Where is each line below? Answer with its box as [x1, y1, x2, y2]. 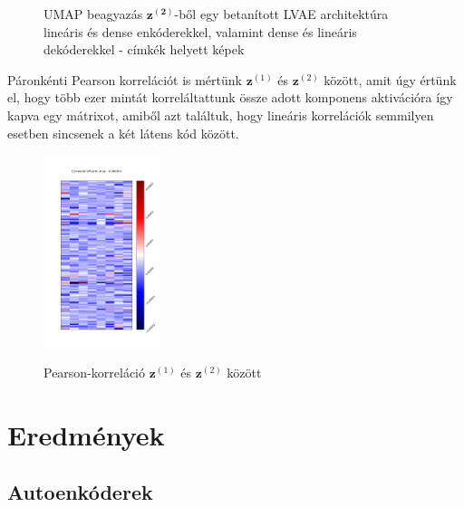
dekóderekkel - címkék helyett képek [43, 40, 245, 59]
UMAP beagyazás [43, 5, 143, 23]
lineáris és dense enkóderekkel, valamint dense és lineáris [43, 22, 357, 41]
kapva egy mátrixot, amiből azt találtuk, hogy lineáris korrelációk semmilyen [7, 105, 434, 124]
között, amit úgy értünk [324, 70, 457, 89]
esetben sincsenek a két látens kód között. [7, 123, 239, 142]
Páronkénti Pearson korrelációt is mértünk [7, 70, 242, 89]
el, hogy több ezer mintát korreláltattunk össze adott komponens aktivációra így [7, 88, 453, 107]
